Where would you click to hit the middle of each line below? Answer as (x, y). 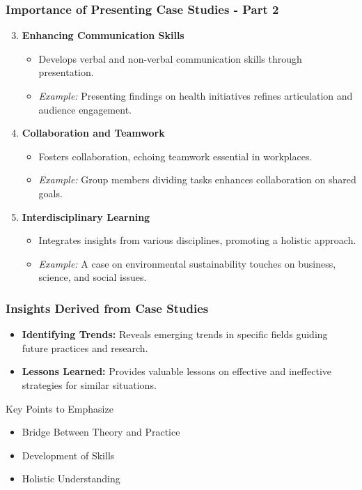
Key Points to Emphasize (60, 408)
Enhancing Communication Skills (103, 35)
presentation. (66, 72)
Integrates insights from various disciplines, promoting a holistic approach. (197, 240)
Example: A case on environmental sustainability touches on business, (187, 263)
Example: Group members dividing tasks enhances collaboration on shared (197, 179)
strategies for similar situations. (89, 384)
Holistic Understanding (71, 478)
